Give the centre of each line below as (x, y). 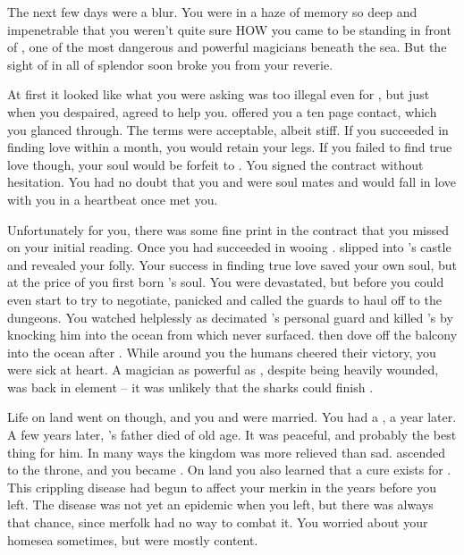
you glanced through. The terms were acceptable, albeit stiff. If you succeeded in (228, 129)
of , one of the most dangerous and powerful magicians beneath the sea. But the (227, 47)
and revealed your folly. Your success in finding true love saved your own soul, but (232, 264)
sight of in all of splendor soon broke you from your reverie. (170, 64)
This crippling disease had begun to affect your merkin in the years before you (222, 487)
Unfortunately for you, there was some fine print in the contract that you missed (228, 229)
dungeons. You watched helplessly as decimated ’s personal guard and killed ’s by (230, 317)
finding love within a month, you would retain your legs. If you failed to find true (230, 147)
